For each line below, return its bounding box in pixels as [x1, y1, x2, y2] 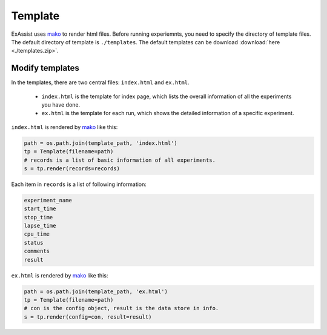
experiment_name [24, 197, 73, 204]
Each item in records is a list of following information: [11, 181, 147, 188]
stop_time [24, 214, 53, 221]
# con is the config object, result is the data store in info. [24, 305, 219, 312]
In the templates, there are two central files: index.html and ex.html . [11, 79, 190, 86]
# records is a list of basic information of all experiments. [24, 156, 216, 164]
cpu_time [24, 231, 50, 237]
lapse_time [24, 222, 56, 230]
